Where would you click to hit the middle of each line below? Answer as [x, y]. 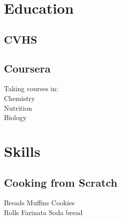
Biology [15, 117]
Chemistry [20, 98]
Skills [22, 151]
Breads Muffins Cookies [39, 203]
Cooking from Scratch [61, 182]
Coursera [27, 68]
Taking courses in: [31, 88]
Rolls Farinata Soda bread [43, 212]
